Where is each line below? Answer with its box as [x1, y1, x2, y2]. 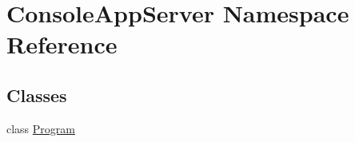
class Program [6, 120, 75, 136]
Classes [6, 82, 67, 107]
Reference [6, 28, 118, 61]
